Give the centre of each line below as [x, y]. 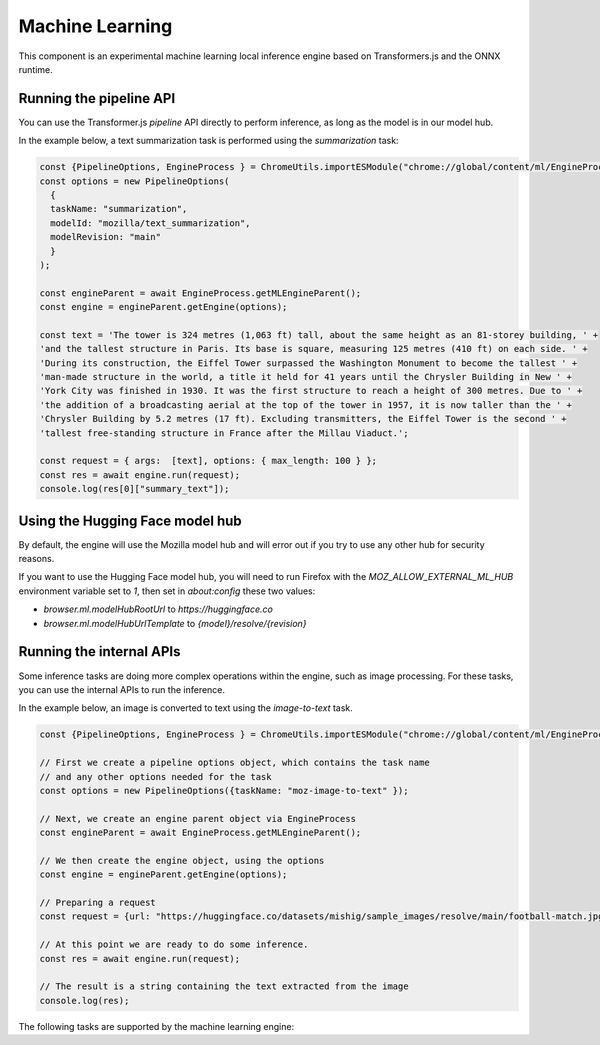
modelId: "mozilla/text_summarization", [150, 223]
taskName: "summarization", [119, 209]
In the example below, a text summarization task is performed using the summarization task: [208, 141]
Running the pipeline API [97, 98]
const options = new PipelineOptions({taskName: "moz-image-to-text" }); [224, 790]
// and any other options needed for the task [155, 776]
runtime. [36, 69]
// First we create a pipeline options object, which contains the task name [234, 763]
